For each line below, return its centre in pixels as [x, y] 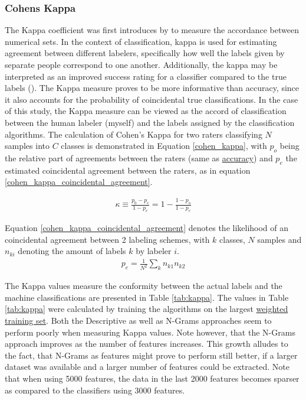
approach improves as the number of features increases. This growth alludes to [147, 344]
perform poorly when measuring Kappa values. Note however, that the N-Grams [150, 332]
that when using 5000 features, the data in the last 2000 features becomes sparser [152, 378]
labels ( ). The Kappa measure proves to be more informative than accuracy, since [152, 88]
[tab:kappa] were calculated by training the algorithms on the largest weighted [147, 309]
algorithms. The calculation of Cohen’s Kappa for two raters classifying [134, 134]
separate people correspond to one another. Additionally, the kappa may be [141, 64]
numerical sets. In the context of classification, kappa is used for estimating [141, 41]
